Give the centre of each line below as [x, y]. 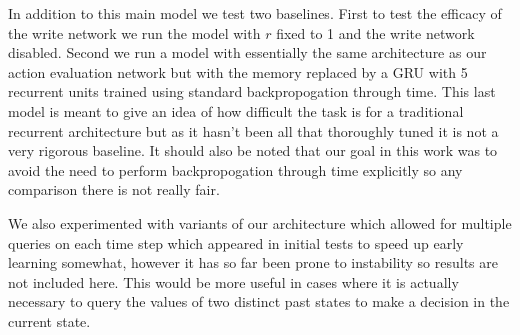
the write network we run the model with [134, 32]
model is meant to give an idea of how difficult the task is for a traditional [236, 110]
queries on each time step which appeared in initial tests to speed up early [236, 242]
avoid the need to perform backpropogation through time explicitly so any [235, 169]
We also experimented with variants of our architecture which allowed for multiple [260, 222]
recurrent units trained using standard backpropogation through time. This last [252, 91]
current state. [49, 320]
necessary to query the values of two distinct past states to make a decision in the [259, 301]
